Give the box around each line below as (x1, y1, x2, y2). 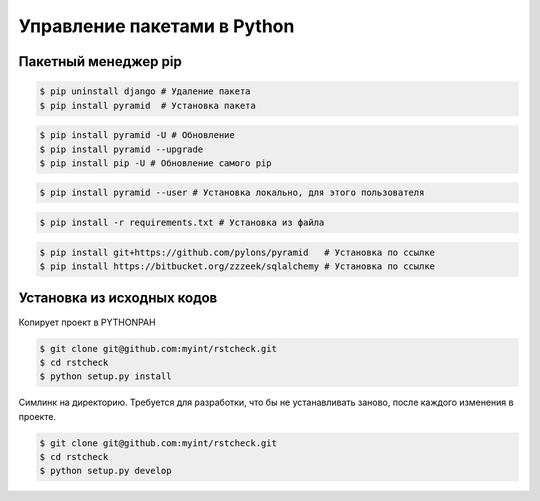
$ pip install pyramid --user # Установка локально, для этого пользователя (39, 187, 425, 199)
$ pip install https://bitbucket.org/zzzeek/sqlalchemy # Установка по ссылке (39, 261, 435, 272)
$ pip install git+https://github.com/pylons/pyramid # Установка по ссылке (39, 246, 435, 258)
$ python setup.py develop (39, 465, 172, 477)
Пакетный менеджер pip (18, 53, 182, 70)
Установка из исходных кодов (18, 290, 218, 307)
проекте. (18, 410, 57, 422)
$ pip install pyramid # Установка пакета (39, 100, 257, 111)
